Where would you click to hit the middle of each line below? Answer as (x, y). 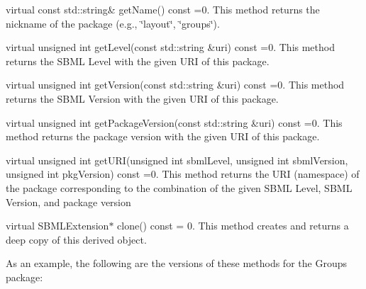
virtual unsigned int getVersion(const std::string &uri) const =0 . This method (175, 85)
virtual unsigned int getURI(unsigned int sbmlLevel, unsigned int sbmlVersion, (177, 160)
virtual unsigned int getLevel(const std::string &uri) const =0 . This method (170, 47)
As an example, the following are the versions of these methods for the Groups (176, 263)
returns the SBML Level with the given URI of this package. (138, 61)
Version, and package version (68, 202)
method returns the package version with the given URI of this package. (163, 136)
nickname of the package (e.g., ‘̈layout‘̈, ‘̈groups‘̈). (113, 23)
